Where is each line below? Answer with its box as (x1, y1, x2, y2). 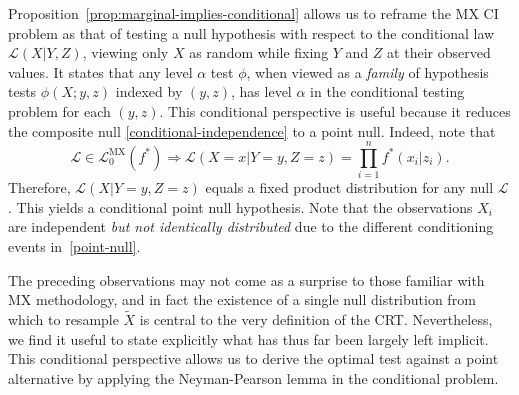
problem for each (8, 100, 111, 121)
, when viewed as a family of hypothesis (246, 61, 489, 82)
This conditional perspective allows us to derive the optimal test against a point (8, 348, 499, 369)
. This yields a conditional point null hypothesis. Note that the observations (8, 196, 473, 217)
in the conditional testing (310, 81, 465, 102)
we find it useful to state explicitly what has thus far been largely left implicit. (8, 328, 489, 349)
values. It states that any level (8, 61, 193, 82)
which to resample (8, 309, 119, 330)
